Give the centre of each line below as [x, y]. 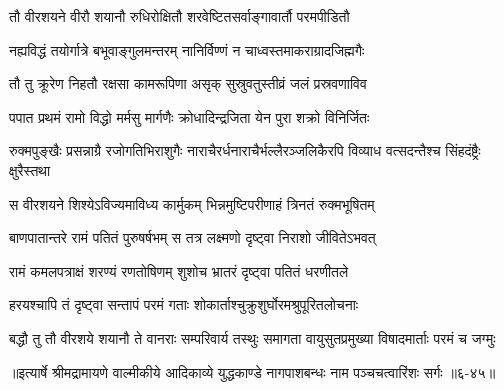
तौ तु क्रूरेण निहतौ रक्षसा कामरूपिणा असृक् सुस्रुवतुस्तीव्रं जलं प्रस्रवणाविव [188, 83]
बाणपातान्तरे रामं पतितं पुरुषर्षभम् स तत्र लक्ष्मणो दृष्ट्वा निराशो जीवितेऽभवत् [192, 237]
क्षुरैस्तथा [30, 169]
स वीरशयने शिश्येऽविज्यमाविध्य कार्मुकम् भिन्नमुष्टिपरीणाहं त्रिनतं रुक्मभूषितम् [192, 203]
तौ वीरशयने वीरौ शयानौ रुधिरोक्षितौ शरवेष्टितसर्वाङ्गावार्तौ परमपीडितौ [179, 16]
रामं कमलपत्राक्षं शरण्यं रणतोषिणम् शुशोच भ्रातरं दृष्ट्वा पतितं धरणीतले [179, 270]
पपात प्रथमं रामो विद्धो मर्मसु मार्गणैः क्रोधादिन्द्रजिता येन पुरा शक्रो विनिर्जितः [189, 116]
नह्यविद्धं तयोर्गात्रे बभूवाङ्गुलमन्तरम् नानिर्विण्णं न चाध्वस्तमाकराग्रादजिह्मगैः [187, 49]
